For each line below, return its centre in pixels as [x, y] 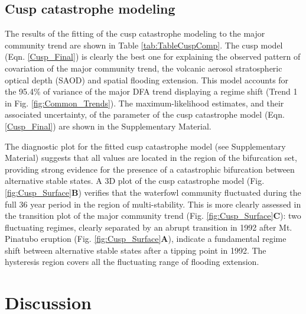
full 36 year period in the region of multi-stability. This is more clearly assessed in [153, 204]
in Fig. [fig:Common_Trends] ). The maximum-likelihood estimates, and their [144, 103]
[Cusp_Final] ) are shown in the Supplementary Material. [108, 126]
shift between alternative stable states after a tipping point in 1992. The [136, 250]
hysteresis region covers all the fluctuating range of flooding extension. [132, 262]
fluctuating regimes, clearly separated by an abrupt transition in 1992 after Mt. [149, 227]
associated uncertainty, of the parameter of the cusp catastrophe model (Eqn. [145, 114]
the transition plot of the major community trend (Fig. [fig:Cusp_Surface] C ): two [153, 216]
